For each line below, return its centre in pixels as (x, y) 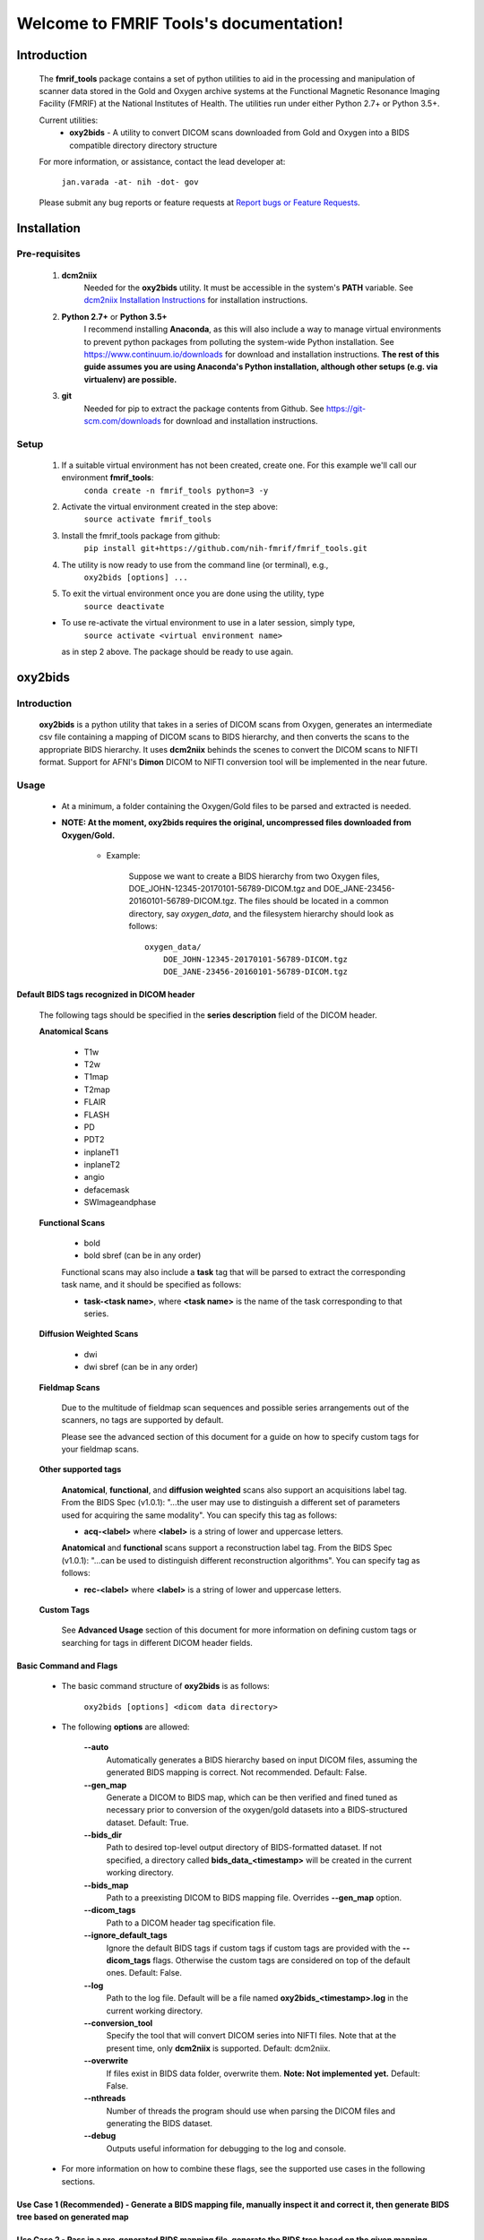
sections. (78, 2181)
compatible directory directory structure (143, 145)
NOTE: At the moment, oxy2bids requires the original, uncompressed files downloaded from (237, 823)
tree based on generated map (73, 2217)
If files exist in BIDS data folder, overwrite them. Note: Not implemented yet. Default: (263, 2073)
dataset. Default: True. (147, 1822)
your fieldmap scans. (100, 1449)
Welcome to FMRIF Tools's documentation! (180, 23)
